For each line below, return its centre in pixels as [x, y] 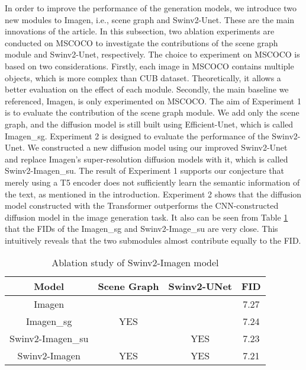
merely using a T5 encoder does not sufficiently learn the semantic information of [152, 182]
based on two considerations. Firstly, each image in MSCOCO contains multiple [149, 66]
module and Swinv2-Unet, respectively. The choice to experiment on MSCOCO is [152, 54]
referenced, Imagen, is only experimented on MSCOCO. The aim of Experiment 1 [153, 101]
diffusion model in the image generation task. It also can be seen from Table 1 [146, 217]
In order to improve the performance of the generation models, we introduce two [151, 8]
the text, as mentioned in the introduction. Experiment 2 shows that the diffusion [153, 194]
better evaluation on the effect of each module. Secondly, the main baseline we [147, 89]
